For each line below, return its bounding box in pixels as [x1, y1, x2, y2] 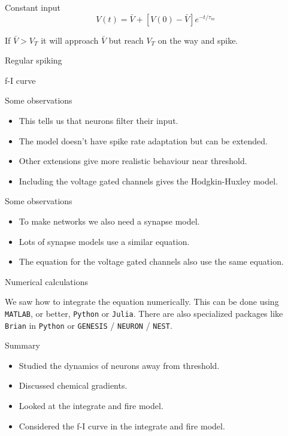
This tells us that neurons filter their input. [19, 114, 178, 126]
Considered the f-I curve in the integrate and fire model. [19, 419, 225, 432]
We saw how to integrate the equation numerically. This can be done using [5, 295, 279, 308]
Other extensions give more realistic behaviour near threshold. [19, 155, 247, 167]
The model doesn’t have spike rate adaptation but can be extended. [19, 134, 268, 147]
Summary [5, 339, 40, 352]
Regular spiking [5, 54, 62, 66]
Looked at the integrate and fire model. [19, 399, 163, 411]
